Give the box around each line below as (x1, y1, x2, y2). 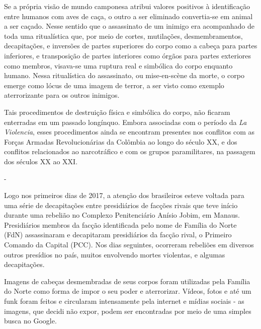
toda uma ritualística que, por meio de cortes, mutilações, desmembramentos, (4, 30, 243, 41)
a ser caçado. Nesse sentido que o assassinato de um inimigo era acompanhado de (4, 21, 255, 31)
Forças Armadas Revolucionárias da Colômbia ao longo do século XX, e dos (4, 136, 237, 147)
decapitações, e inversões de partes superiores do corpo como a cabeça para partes (4, 40, 257, 51)
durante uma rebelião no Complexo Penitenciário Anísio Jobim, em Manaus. (4, 210, 240, 220)
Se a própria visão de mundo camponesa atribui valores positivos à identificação (4, 1, 250, 11)
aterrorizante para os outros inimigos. (4, 90, 120, 100)
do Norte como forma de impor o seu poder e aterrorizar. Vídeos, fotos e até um (4, 286, 251, 296)
